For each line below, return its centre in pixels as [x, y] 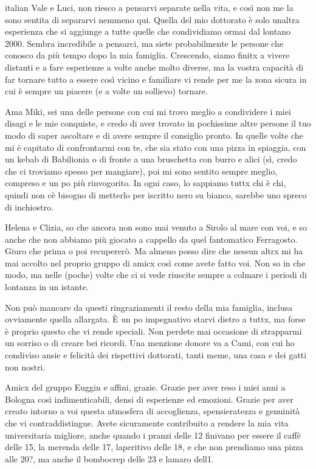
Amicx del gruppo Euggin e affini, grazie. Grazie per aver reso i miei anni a [145, 387]
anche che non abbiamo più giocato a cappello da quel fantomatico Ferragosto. [151, 239]
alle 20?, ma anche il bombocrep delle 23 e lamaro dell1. [109, 458]
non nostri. [25, 367]
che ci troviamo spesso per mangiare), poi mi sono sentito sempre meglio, [141, 171]
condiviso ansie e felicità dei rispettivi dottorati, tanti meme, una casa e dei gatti [156, 355]
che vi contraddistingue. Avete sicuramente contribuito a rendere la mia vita [147, 423]
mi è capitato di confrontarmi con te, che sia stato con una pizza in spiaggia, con [156, 147]
